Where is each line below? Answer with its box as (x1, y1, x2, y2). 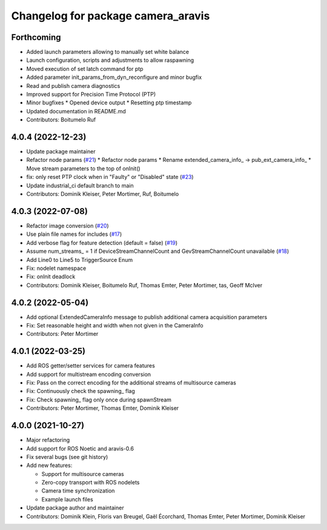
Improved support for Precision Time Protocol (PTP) (26, 91, 156, 98)
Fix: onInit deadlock (26, 273, 76, 280)
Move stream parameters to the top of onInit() (26, 164, 140, 172)
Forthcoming (11, 32, 61, 42)
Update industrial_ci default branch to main (26, 182, 134, 189)
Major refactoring (26, 437, 70, 444)
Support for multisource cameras (41, 470, 124, 477)
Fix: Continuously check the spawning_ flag (26, 387, 136, 395)
